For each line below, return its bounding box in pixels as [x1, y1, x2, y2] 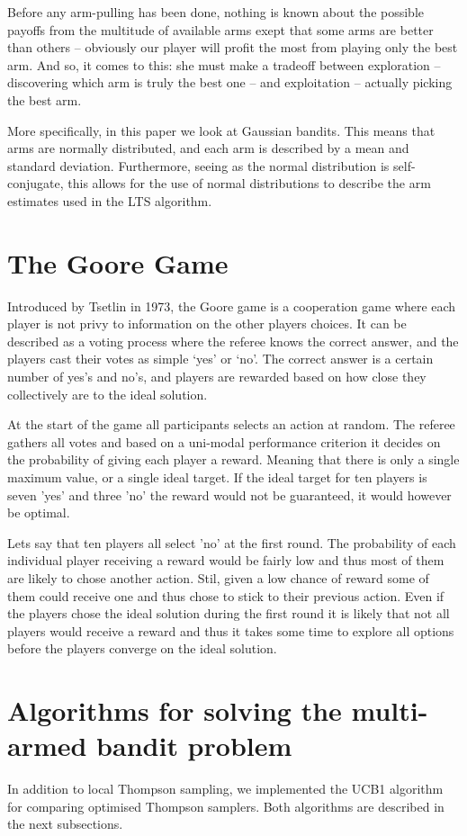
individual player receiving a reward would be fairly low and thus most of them [7, 551, 445, 570]
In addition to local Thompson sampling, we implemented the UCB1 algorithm [7, 779, 444, 798]
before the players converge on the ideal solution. [7, 639, 277, 658]
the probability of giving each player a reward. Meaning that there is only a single [7, 450, 460, 469]
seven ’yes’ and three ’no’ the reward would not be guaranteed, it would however [7, 485, 452, 504]
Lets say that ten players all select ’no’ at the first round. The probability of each [7, 533, 456, 552]
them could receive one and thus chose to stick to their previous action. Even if [7, 586, 445, 605]
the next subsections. [7, 814, 123, 833]
